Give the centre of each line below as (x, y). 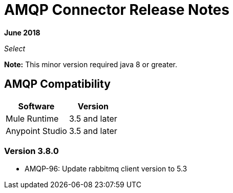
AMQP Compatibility (57, 84)
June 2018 (22, 32)
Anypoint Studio (36, 131)
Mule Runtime (32, 118)
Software (36, 106)
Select (15, 48)
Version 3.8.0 (31, 151)
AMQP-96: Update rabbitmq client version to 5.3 (106, 169)
